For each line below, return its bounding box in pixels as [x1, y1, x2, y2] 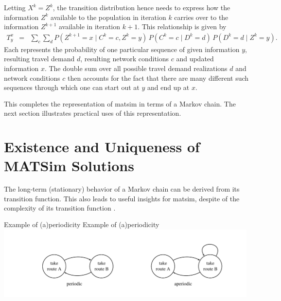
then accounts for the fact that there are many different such [68, 72, 249, 83]
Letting [4, 2, 26, 12]
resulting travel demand [4, 53, 75, 64]
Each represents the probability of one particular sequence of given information [4, 44, 240, 54]
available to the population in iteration [51, 12, 166, 22]
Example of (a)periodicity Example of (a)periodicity [4, 219, 159, 230]
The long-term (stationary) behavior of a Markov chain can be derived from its [4, 184, 240, 194]
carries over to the [174, 12, 228, 22]
